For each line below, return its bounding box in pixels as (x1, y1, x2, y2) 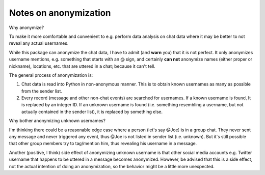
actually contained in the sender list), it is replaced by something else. (21, 109, 163, 115)
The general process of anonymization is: (9, 72, 93, 78)
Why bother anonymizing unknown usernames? (9, 118, 106, 124)
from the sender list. (21, 88, 62, 94)
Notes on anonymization (9, 7, 111, 18)
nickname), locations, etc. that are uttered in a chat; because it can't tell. (9, 63, 156, 69)
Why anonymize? (9, 25, 44, 30)
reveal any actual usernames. (9, 40, 69, 46)
